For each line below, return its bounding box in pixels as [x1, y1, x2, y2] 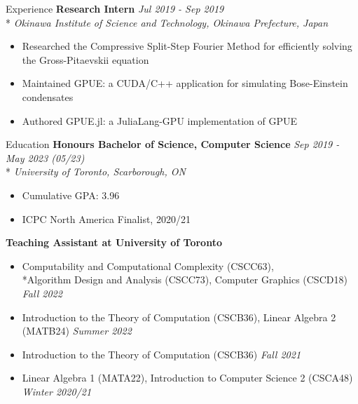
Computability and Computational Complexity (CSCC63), [22, 258, 274, 273]
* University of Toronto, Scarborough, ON [6, 164, 186, 179]
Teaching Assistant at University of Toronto [6, 235, 222, 250]
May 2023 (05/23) [6, 150, 85, 165]
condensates [22, 89, 74, 104]
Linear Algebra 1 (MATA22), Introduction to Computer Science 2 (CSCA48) [22, 370, 353, 385]
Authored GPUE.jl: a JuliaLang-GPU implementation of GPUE [22, 113, 298, 128]
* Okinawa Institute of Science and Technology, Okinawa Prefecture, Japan [6, 15, 329, 29]
